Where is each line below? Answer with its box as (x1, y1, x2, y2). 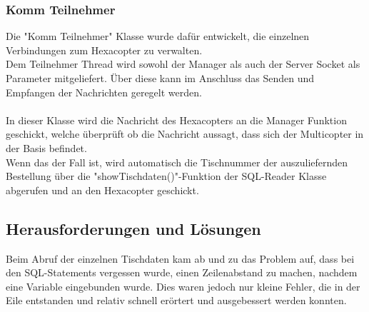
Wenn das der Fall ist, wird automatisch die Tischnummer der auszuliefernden (6, 154, 348, 169)
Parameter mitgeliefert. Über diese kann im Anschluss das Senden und (6, 71, 315, 85)
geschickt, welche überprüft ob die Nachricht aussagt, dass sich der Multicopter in (6, 126, 364, 141)
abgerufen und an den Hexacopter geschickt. (6, 182, 199, 197)
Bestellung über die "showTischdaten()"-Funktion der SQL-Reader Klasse (6, 168, 327, 183)
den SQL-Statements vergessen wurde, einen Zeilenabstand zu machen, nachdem (6, 265, 358, 280)
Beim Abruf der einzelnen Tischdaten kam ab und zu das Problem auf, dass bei (6, 251, 355, 266)
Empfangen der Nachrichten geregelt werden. (6, 84, 202, 99)
